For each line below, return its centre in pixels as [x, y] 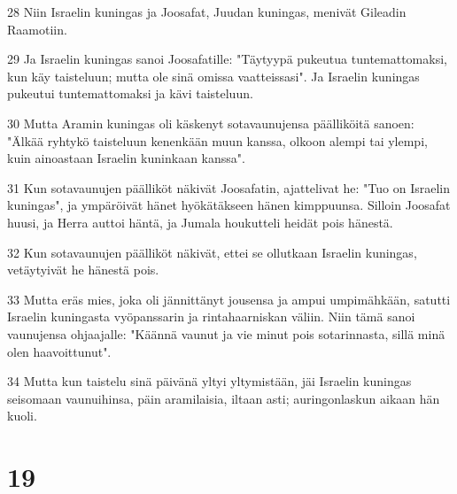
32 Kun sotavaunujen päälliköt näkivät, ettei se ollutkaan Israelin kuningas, [212, 252]
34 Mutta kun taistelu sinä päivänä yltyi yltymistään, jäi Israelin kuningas [209, 381]
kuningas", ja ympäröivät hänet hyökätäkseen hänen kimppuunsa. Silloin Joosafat [229, 205]
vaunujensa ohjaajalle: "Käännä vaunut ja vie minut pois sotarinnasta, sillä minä [226, 333]
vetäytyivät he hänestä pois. [83, 270]
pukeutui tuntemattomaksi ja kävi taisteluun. [130, 93]
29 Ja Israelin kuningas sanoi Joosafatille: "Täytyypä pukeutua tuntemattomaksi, [227, 59]
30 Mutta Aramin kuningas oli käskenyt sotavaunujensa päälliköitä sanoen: [211, 123]
